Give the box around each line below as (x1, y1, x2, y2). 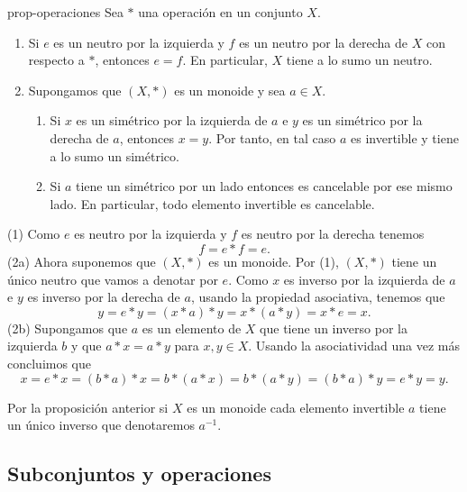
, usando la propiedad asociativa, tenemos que (190, 287, 445, 306)
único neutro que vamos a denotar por (7, 269, 218, 288)
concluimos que (7, 353, 92, 372)
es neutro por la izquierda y (74, 224, 227, 243)
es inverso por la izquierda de (283, 269, 445, 288)
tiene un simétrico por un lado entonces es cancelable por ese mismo (76, 177, 453, 196)
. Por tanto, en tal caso (208, 128, 336, 147)
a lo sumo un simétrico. (50, 146, 179, 165)
